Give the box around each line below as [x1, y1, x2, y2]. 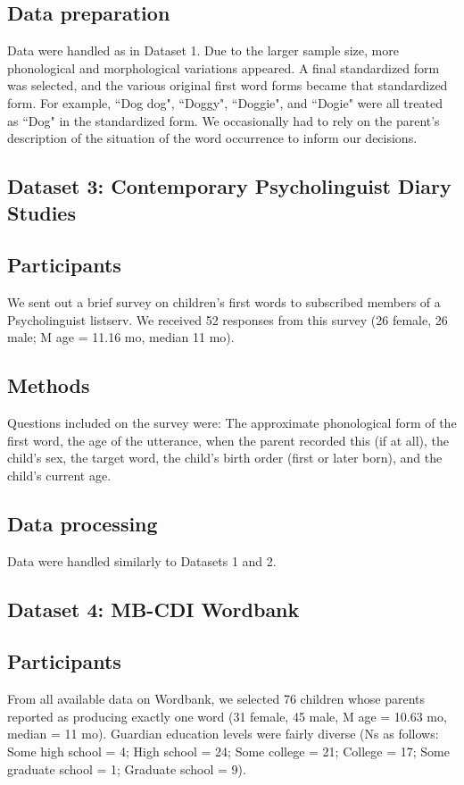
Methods [7, 372, 90, 399]
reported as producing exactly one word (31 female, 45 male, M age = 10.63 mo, [7, 706, 447, 725]
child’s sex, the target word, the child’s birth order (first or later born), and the [7, 448, 443, 467]
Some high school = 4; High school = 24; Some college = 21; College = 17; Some [7, 742, 450, 761]
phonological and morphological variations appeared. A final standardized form [7, 58, 440, 77]
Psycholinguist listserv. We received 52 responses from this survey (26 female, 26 [7, 310, 448, 329]
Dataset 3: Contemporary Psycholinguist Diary [7, 172, 452, 200]
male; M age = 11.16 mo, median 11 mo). [7, 328, 235, 347]
